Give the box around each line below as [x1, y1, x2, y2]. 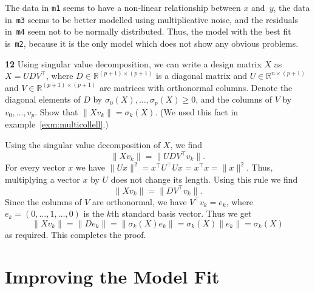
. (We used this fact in [155, 105, 239, 118]
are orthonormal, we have [92, 195, 187, 208]
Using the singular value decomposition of [5, 138, 161, 151]
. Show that [35, 105, 78, 118]
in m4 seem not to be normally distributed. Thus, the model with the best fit [5, 25, 291, 38]
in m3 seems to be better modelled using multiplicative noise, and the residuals [5, 13, 299, 25]
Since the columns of [5, 195, 82, 208]
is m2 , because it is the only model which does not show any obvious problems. [5, 36, 299, 49]
